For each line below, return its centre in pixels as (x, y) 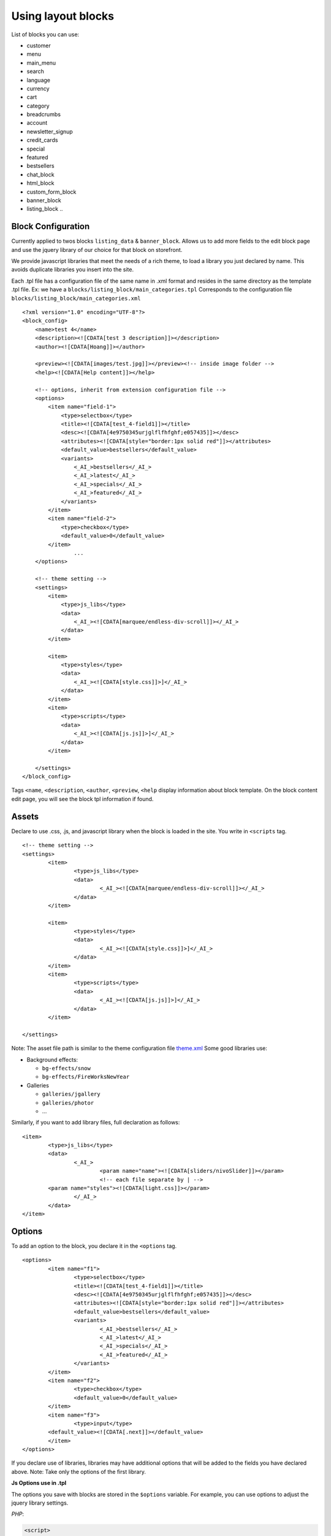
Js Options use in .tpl (39, 1483)
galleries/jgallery (71, 1094)
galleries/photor (68, 1103)
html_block (40, 183)
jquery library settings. (40, 1503)
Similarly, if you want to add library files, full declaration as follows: (96, 1123)
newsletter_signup (50, 131)
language (38, 80)
